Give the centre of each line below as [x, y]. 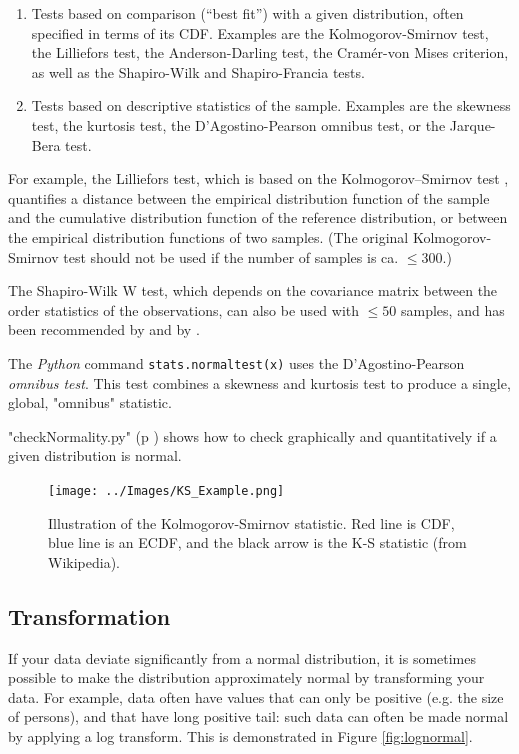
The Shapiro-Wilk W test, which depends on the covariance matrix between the [253, 290]
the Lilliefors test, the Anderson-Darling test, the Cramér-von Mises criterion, [270, 52]
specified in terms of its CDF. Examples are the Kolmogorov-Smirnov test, [260, 32]
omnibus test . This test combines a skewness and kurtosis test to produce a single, [259, 382]
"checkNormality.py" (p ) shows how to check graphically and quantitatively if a [252, 435]
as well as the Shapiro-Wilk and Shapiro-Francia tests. [198, 71]
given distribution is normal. [95, 455]
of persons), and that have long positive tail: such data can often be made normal [258, 716]
